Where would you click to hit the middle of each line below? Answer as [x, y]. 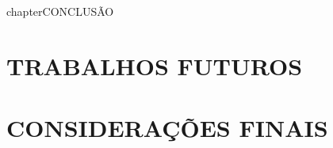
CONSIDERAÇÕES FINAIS [167, 128]
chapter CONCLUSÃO [60, 11]
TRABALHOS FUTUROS [155, 65]
